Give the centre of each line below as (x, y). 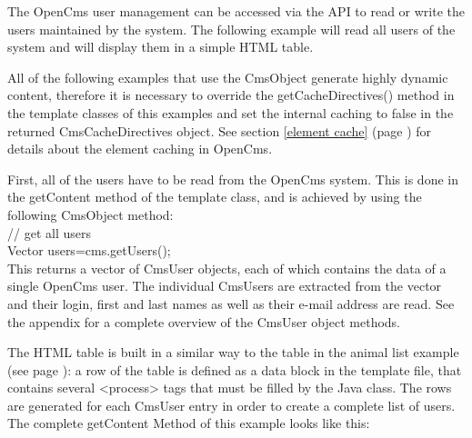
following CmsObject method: (90, 214)
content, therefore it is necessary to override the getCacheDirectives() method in (231, 95)
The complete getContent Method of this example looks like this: (189, 423)
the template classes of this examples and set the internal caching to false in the (231, 112)
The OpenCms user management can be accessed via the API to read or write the (236, 11)
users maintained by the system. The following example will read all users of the (231, 29)
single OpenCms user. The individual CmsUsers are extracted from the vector (225, 286)
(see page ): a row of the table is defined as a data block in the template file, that (235, 369)
